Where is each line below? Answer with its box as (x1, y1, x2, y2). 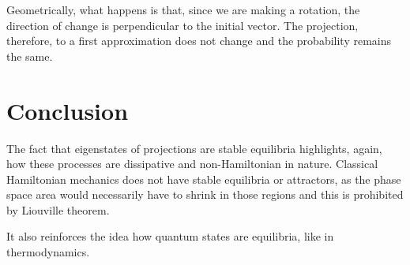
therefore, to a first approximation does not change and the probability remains (6, 32, 392, 49)
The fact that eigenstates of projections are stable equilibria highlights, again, (6, 140, 382, 156)
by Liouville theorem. (6, 201, 110, 218)
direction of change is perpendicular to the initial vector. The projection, (6, 17, 359, 33)
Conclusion (6, 94, 129, 126)
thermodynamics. (6, 244, 90, 260)
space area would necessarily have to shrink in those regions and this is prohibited (6, 186, 404, 203)
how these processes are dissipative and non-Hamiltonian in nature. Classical (6, 155, 378, 172)
